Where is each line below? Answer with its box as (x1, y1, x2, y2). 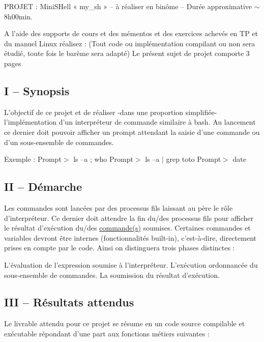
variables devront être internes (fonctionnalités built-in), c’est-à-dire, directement (4, 232, 256, 243)
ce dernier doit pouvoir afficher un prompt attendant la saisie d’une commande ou (4, 126, 260, 137)
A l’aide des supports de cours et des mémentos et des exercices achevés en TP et (4, 28, 258, 39)
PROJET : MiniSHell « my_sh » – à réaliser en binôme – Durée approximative (4, 1, 252, 11)
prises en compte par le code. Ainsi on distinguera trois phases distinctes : (4, 242, 235, 253)
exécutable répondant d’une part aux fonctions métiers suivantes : (4, 328, 210, 338)
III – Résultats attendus (4, 294, 134, 310)
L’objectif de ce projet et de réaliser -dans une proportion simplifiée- (4, 106, 217, 117)
